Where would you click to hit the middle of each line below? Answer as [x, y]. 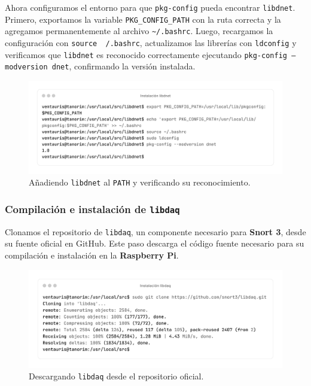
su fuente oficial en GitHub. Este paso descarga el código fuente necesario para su [155, 243]
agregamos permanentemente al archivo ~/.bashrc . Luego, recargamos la [139, 31]
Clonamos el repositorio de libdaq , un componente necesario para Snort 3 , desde [155, 231]
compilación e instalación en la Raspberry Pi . [92, 255]
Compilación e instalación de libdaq [92, 209]
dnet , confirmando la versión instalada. [124, 66]
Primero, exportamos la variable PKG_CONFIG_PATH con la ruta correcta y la [143, 19]
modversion [26, 67]
